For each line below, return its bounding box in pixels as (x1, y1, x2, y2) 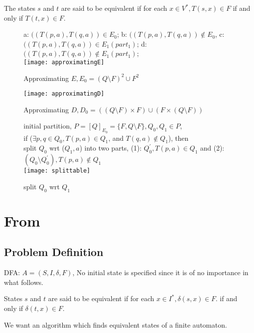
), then (168, 132, 189, 143)
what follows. (4, 277, 44, 287)
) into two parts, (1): (79, 143, 142, 153)
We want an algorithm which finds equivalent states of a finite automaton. (4, 319, 227, 330)
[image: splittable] (24, 167, 91, 175)
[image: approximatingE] (24, 58, 104, 66)
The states (4, 3, 35, 13)
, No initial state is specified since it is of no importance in (72, 267, 249, 278)
